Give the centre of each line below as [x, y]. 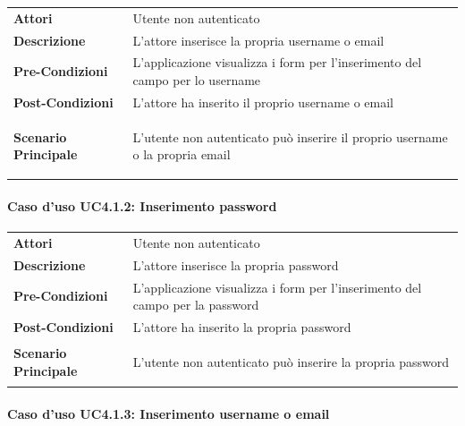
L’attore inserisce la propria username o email [258, 40]
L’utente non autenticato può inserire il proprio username [290, 136]
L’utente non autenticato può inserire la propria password [291, 361]
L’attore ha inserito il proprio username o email [263, 102]
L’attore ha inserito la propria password [242, 327]
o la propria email [182, 154]
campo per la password [196, 305]
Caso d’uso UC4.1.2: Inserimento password [142, 206]
